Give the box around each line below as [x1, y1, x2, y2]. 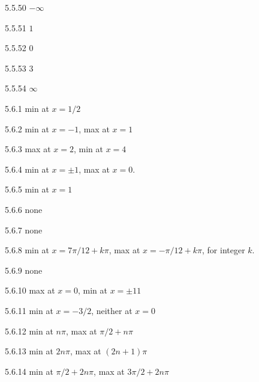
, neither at [91, 304, 132, 316]
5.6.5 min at [5, 183, 49, 196]
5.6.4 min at [5, 162, 49, 175]
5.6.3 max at [5, 143, 51, 155]
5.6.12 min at [5, 324, 53, 337]
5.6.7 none [5, 223, 43, 236]
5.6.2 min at [5, 122, 49, 135]
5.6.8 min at [5, 244, 49, 256]
